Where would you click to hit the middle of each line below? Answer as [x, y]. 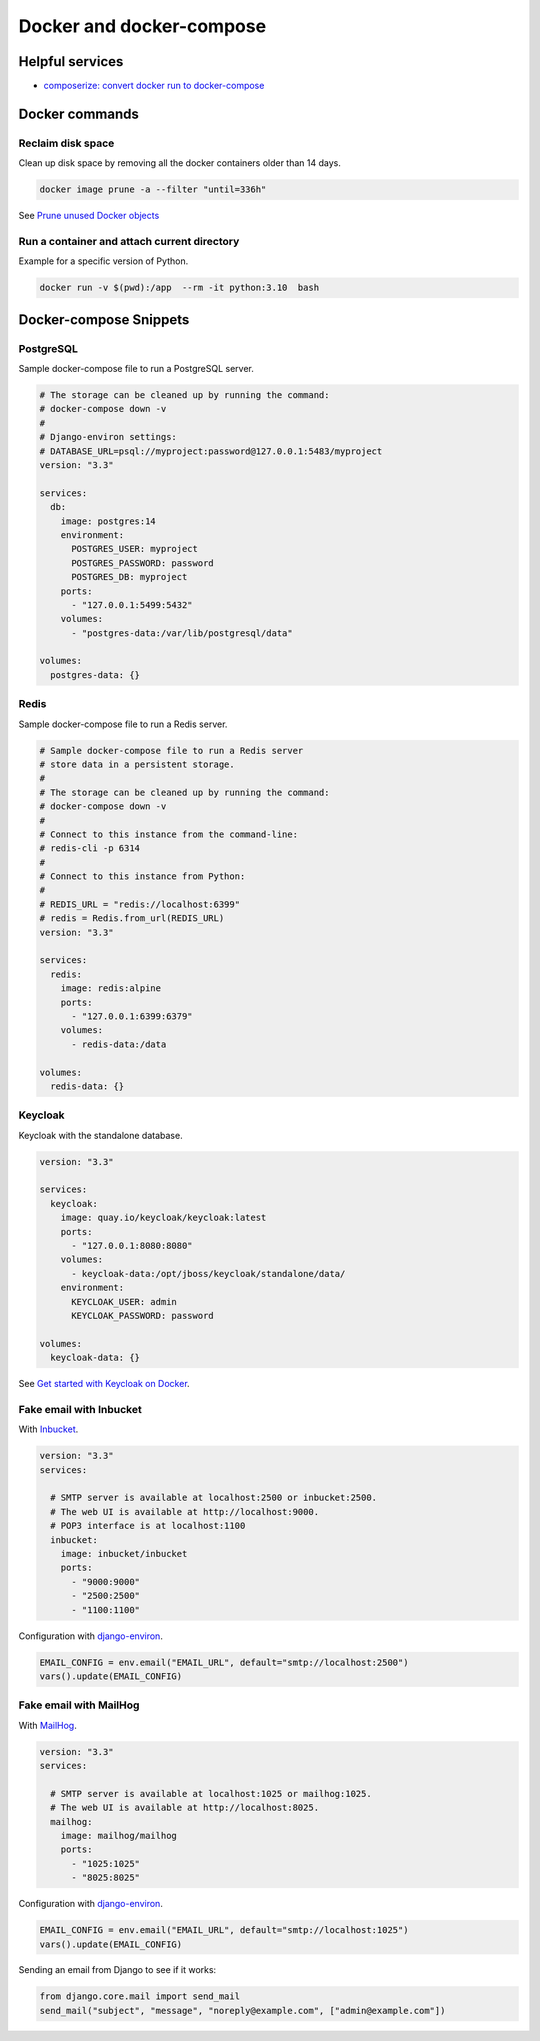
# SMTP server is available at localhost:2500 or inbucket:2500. [214, 1498]
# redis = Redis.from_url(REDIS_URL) [132, 918]
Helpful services [71, 61]
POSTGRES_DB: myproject [129, 577]
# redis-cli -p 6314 [89, 848]
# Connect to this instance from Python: [142, 876]
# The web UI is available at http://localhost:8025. [185, 1808]
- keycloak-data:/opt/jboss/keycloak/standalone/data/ [208, 1273]
